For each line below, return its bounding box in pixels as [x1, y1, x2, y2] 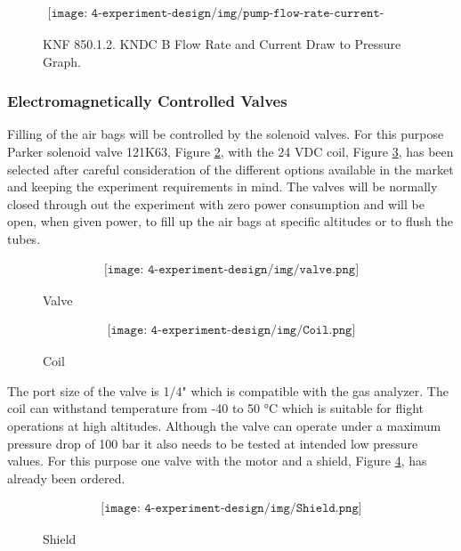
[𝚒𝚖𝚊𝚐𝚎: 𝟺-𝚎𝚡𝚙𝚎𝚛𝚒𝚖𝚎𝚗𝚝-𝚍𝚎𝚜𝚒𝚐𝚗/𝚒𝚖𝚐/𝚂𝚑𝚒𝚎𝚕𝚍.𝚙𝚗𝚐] [101, 502, 362, 515]
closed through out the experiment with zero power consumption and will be [7, 194, 425, 213]
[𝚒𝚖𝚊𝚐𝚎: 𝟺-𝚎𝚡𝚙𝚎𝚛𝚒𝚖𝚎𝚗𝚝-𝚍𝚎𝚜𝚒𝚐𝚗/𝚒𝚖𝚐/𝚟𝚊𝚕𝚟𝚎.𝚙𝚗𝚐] [103, 263, 360, 276]
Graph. [43, 52, 81, 70]
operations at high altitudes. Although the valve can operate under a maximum [7, 417, 441, 435]
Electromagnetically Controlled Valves [7, 90, 287, 112]
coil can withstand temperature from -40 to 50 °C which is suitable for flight [7, 399, 425, 417]
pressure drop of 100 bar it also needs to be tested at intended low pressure [7, 434, 418, 452]
